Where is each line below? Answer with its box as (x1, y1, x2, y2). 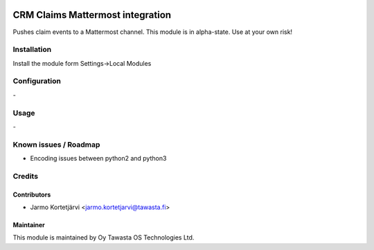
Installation (12, 45, 52, 55)
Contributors (12, 190, 51, 199)
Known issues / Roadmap (12, 139, 100, 149)
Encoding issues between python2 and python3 (30, 154, 167, 163)
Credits (12, 171, 38, 181)
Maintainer (12, 221, 45, 229)
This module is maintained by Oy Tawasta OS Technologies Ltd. (12, 233, 195, 242)
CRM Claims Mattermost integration (12, 9, 172, 21)
